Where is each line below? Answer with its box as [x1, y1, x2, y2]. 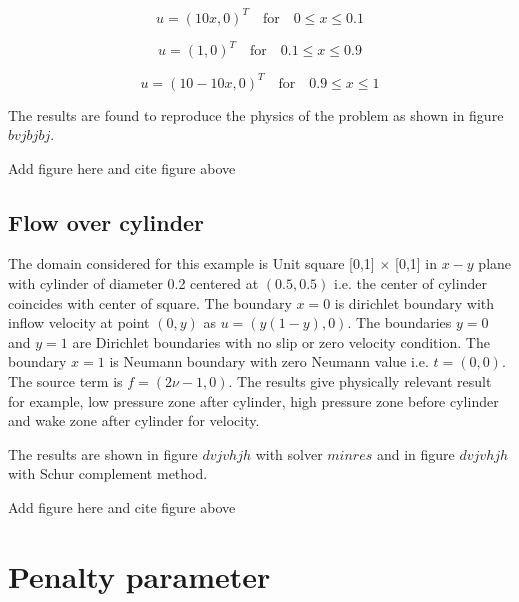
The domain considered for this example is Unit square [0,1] [8, 253, 375, 274]
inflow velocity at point [8, 312, 150, 333]
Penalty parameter [8, 555, 271, 596]
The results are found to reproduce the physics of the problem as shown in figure [8, 104, 504, 125]
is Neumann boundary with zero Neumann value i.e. [109, 351, 429, 372]
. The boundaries [347, 312, 452, 333]
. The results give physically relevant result [228, 371, 492, 392]
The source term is [8, 371, 123, 392]
